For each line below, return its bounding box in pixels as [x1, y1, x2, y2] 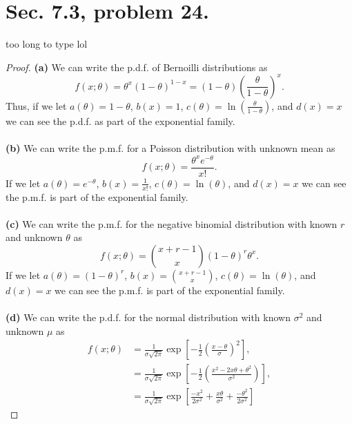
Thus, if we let [6, 98, 67, 113]
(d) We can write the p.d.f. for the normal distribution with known [6, 310, 291, 325]
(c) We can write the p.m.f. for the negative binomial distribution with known [6, 216, 338, 231]
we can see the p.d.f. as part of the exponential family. [6, 113, 235, 128]
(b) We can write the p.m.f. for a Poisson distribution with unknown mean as [6, 141, 335, 155]
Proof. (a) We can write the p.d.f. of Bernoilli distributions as [6, 59, 268, 74]
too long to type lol [6, 37, 88, 51]
